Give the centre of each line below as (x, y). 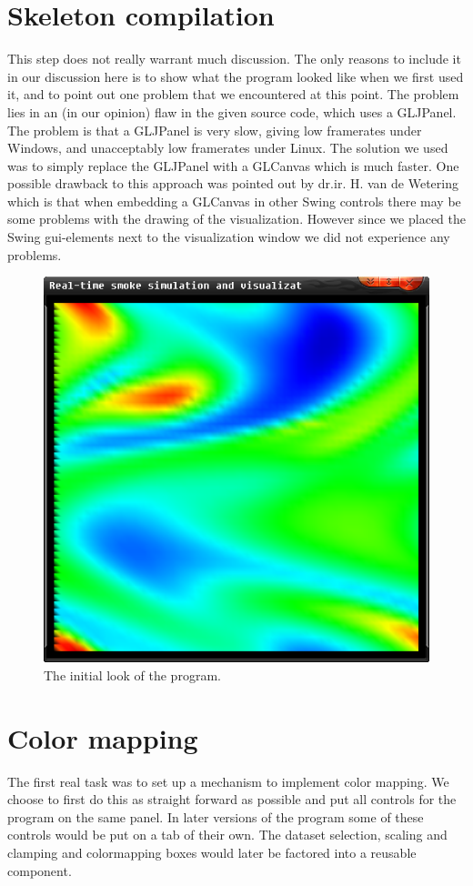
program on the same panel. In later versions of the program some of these (216, 816)
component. (40, 870)
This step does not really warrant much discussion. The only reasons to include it (234, 59)
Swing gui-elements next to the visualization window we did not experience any (229, 237)
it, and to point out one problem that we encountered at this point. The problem (233, 94)
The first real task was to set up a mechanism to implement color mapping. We (228, 781)
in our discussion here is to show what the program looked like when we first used (236, 76)
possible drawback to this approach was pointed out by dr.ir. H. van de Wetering (233, 183)
